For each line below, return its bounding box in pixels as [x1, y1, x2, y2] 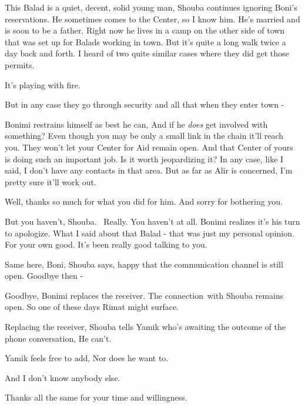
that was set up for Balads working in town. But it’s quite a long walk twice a [5, 35, 286, 48]
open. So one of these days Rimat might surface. [5, 301, 179, 313]
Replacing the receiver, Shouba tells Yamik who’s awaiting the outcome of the [5, 321, 286, 333]
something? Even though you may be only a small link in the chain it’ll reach [5, 129, 284, 142]
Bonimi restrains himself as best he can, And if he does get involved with [5, 118, 268, 130]
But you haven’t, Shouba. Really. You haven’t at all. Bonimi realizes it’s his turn [5, 215, 300, 227]
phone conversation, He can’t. [5, 332, 112, 344]
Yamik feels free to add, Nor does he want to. [5, 352, 169, 364]
